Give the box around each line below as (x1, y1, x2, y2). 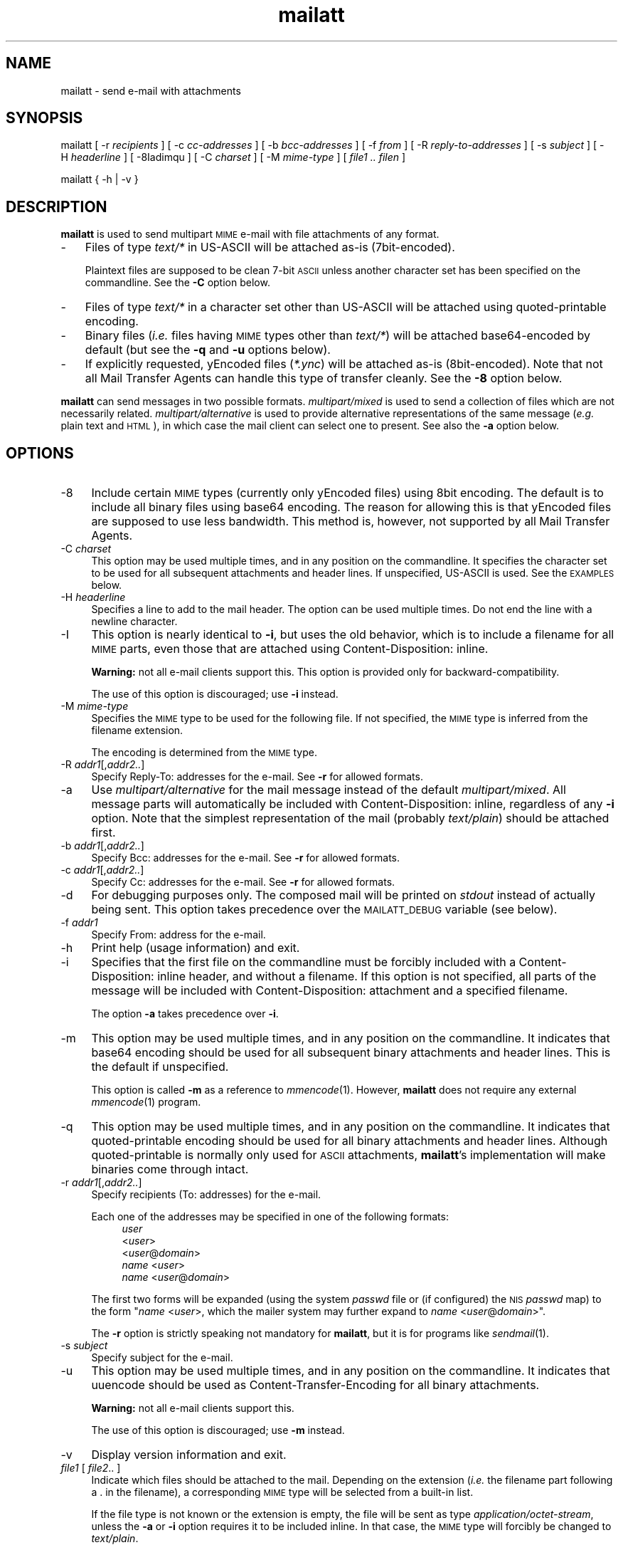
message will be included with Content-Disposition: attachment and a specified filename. (91, 983, 568, 998)
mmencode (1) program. (91, 1096, 201, 1109)
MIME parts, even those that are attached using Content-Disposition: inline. (91, 642, 489, 656)
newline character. (91, 615, 178, 628)
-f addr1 (60, 916, 98, 929)
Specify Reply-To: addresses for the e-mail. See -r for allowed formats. (91, 770, 423, 783)
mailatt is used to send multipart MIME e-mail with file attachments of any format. (60, 228, 440, 241)
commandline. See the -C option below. (85, 276, 270, 289)
